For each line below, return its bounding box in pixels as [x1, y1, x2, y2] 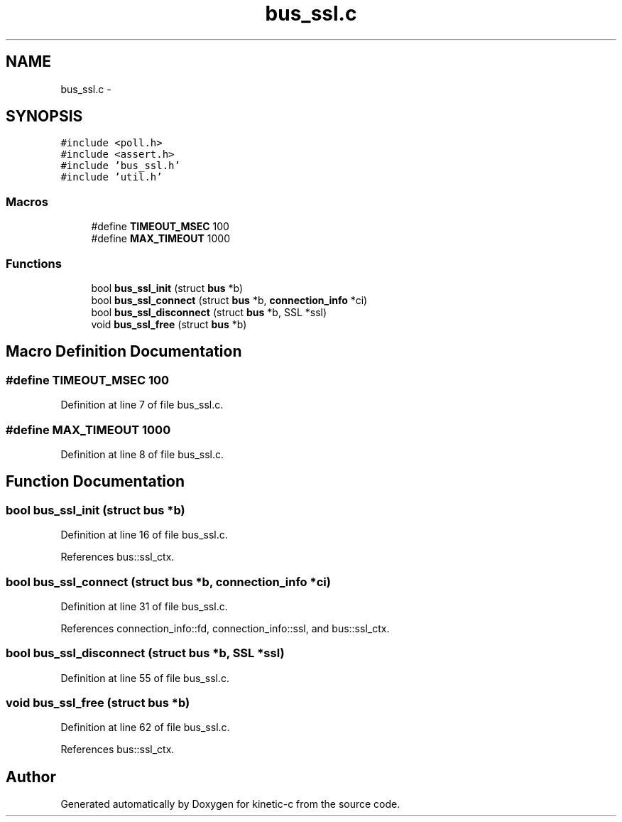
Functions [6, 256, 62, 271]
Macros [6, 194, 48, 209]
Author [6, 767, 56, 786]
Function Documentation [6, 472, 185, 491]
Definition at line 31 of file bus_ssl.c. [60, 600, 228, 612]
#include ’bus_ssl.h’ [60, 160, 180, 172]
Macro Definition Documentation [6, 342, 242, 361]
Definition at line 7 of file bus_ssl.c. [60, 399, 224, 411]
